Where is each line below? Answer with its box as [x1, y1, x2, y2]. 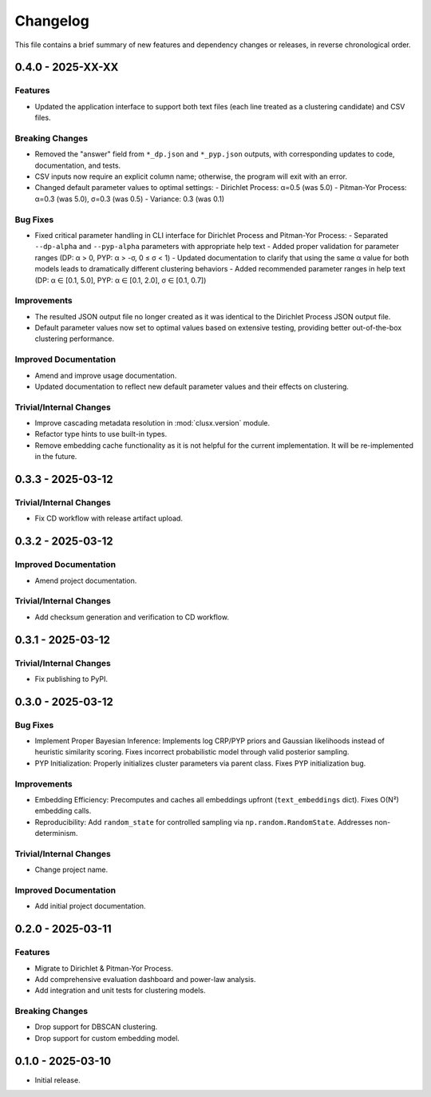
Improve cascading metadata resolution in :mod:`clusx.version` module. [34, 418, 271, 428]
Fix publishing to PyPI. [34, 674, 108, 683]
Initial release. [34, 1075, 81, 1085]
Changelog [14, 12, 89, 30]
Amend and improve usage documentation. [34, 370, 177, 380]
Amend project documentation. [34, 576, 137, 585]
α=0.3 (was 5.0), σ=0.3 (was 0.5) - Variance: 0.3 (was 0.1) [34, 194, 225, 204]
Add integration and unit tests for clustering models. [34, 986, 207, 996]
